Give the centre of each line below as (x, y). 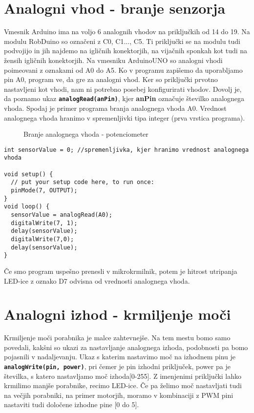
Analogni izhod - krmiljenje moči (117, 314)
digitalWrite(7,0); (42, 239)
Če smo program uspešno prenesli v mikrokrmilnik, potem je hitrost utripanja (121, 271)
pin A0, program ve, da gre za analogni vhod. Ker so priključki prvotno (111, 79)
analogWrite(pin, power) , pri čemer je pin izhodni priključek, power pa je (117, 366)
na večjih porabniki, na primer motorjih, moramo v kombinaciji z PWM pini (119, 395)
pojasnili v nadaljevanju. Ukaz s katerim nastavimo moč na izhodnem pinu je (120, 357)
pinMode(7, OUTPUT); (44, 190)
